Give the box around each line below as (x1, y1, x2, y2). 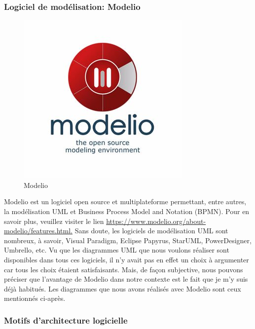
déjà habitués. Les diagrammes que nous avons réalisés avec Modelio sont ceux (4, 283, 241, 293)
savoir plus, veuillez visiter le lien (4, 216, 104, 226)
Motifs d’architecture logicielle (4, 314, 128, 326)
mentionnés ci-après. (4, 293, 66, 303)
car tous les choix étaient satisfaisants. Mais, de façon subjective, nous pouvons (4, 264, 243, 274)
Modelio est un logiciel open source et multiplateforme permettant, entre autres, (4, 196, 247, 207)
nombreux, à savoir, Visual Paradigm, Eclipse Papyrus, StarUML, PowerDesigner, (4, 235, 252, 245)
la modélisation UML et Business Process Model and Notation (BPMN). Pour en (4, 206, 250, 216)
